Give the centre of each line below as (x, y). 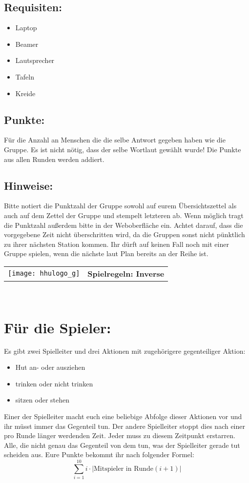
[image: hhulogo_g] (44, 273)
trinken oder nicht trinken (54, 383)
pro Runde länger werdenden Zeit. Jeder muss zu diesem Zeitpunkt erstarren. (120, 435)
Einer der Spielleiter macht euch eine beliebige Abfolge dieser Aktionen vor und (123, 416)
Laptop (26, 28)
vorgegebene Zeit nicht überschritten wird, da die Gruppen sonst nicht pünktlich (124, 234)
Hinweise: (29, 185)
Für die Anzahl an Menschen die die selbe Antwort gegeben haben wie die (115, 140)
